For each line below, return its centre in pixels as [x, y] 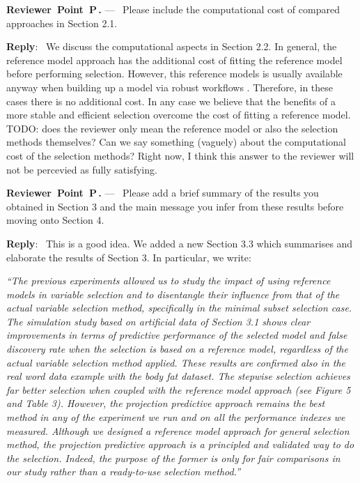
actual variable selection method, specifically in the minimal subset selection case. [179, 308]
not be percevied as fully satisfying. [82, 169]
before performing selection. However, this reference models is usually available [174, 74]
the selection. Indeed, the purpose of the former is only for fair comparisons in [173, 458]
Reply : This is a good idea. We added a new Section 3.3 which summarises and [180, 243]
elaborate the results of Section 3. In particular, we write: [129, 257]
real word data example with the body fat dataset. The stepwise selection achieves [178, 376]
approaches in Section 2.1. [62, 23]
